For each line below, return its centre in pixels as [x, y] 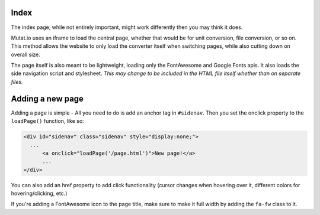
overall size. [26, 54]
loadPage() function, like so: [47, 121]
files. [17, 82]
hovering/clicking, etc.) [39, 193]
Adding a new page [47, 98]
